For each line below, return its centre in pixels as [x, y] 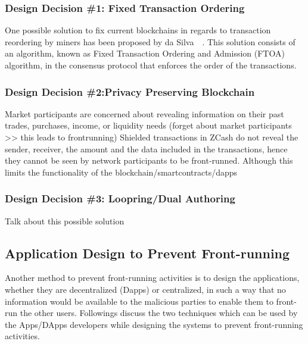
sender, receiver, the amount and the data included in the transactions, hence [146, 148]
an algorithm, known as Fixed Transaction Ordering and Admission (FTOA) [145, 53]
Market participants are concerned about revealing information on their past [144, 113]
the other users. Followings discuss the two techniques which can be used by [159, 313]
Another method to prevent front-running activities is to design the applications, [152, 278]
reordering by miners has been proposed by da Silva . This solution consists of [150, 41]
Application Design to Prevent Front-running [147, 253]
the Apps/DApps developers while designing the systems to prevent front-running [154, 324]
